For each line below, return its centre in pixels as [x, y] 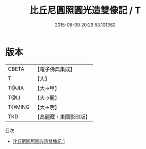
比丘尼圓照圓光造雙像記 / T [85, 10]
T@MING [19, 107]
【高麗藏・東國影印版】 [63, 116]
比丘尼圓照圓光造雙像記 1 [39, 141]
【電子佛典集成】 [55, 69]
